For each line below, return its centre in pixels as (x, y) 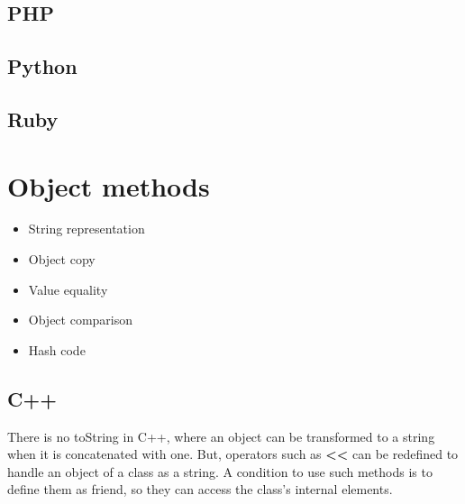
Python (42, 66)
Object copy (62, 259)
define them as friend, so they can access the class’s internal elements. (200, 489)
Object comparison (81, 320)
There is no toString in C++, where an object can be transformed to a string (221, 436)
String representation (87, 229)
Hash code (57, 349)
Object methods (109, 185)
